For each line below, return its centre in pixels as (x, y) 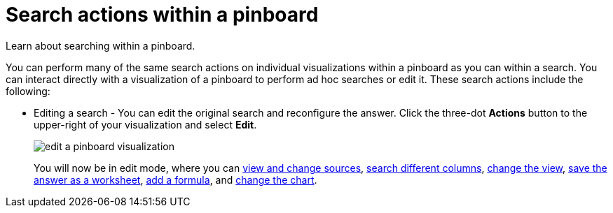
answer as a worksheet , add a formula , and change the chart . (175, 179)
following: (28, 91)
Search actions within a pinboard (162, 15)
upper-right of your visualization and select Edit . (145, 124)
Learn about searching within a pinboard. (101, 45)
